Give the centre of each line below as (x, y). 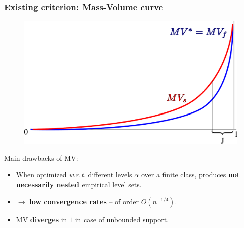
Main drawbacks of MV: (41, 157)
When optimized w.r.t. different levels (74, 175)
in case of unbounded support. (122, 219)
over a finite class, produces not (191, 175)
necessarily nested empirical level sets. (79, 184)
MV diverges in (42, 219)
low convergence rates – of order (84, 201)
